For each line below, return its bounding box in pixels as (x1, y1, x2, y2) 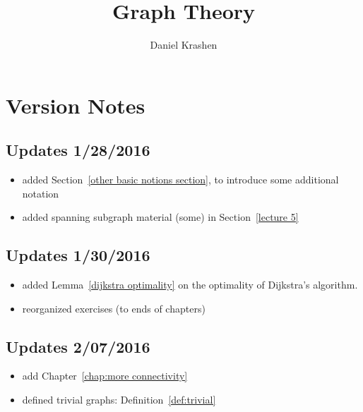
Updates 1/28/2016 (6, 139, 150, 161)
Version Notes (6, 90, 145, 119)
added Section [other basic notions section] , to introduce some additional (22, 172, 339, 187)
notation (22, 186, 59, 200)
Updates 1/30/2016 (6, 244, 150, 266)
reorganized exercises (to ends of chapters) (22, 301, 206, 315)
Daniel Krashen (150, 37, 218, 52)
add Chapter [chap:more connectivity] (22, 368, 188, 383)
